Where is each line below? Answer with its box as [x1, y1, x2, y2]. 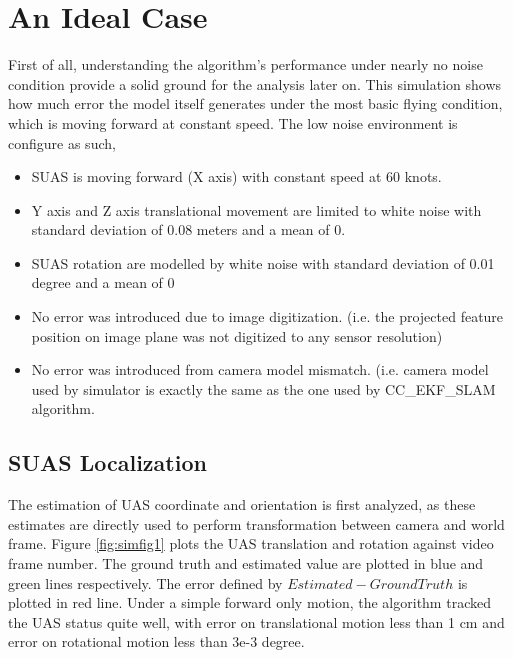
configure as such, [8, 132, 116, 153]
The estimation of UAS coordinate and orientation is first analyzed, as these [8, 494, 476, 515]
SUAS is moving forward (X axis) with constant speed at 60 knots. [31, 166, 442, 187]
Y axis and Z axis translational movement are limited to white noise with [31, 199, 482, 220]
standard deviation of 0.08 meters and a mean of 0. [31, 219, 346, 240]
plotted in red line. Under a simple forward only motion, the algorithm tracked [8, 592, 491, 613]
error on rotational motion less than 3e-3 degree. [8, 631, 305, 652]
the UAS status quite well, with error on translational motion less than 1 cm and [8, 611, 505, 632]
